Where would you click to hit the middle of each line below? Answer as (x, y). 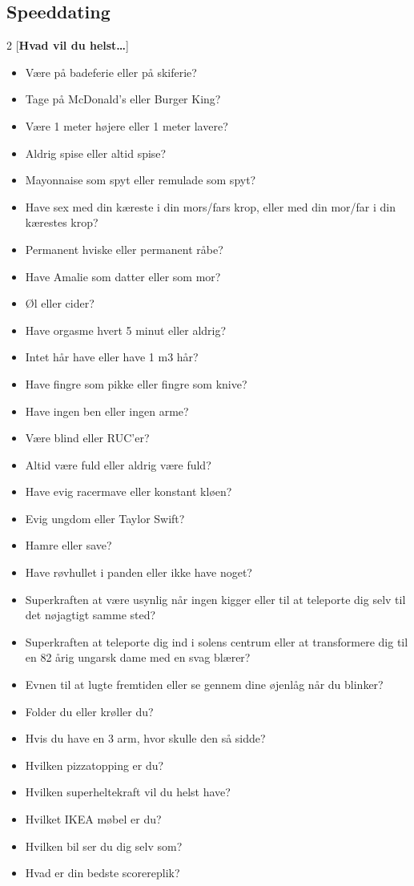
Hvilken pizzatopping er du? (94, 765)
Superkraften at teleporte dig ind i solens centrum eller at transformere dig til (217, 641)
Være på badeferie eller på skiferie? (111, 72)
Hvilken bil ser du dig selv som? (104, 846)
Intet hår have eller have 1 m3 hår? (112, 357)
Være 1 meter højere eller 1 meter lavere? (127, 125)
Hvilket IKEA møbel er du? (93, 819)
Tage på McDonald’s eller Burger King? (123, 99)
